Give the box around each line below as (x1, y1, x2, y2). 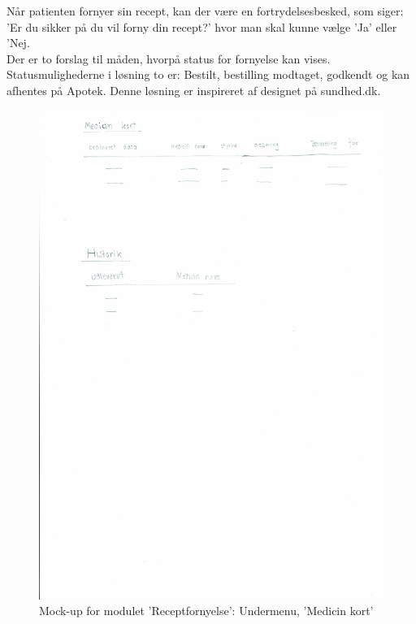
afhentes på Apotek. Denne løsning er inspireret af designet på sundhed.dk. (6, 81, 381, 98)
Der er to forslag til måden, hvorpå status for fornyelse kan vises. (6, 50, 331, 67)
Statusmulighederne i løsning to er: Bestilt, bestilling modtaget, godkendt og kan (6, 66, 410, 83)
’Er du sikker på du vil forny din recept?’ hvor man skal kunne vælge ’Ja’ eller (6, 18, 397, 35)
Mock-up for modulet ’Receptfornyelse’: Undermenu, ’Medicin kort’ (39, 602, 374, 619)
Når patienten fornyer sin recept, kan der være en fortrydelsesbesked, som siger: (6, 2, 404, 19)
